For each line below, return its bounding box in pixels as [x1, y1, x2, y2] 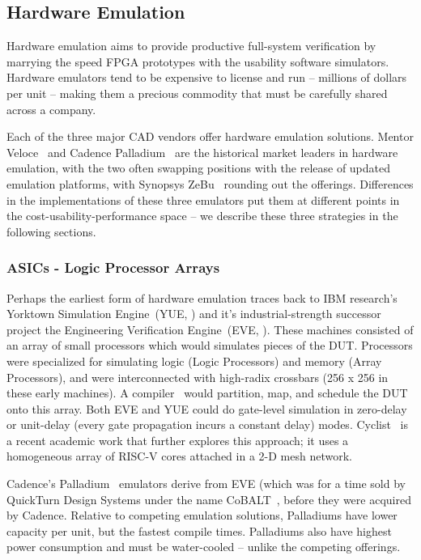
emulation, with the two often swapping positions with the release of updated [6, 159, 391, 176]
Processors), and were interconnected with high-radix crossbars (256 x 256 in [6, 368, 389, 385]
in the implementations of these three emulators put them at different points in [6, 191, 400, 208]
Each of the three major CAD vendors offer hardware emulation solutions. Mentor [6, 128, 414, 145]
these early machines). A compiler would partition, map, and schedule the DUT [6, 384, 408, 401]
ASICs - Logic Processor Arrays [6, 257, 220, 278]
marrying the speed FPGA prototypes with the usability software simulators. [6, 53, 389, 70]
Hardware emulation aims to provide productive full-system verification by [6, 37, 376, 54]
